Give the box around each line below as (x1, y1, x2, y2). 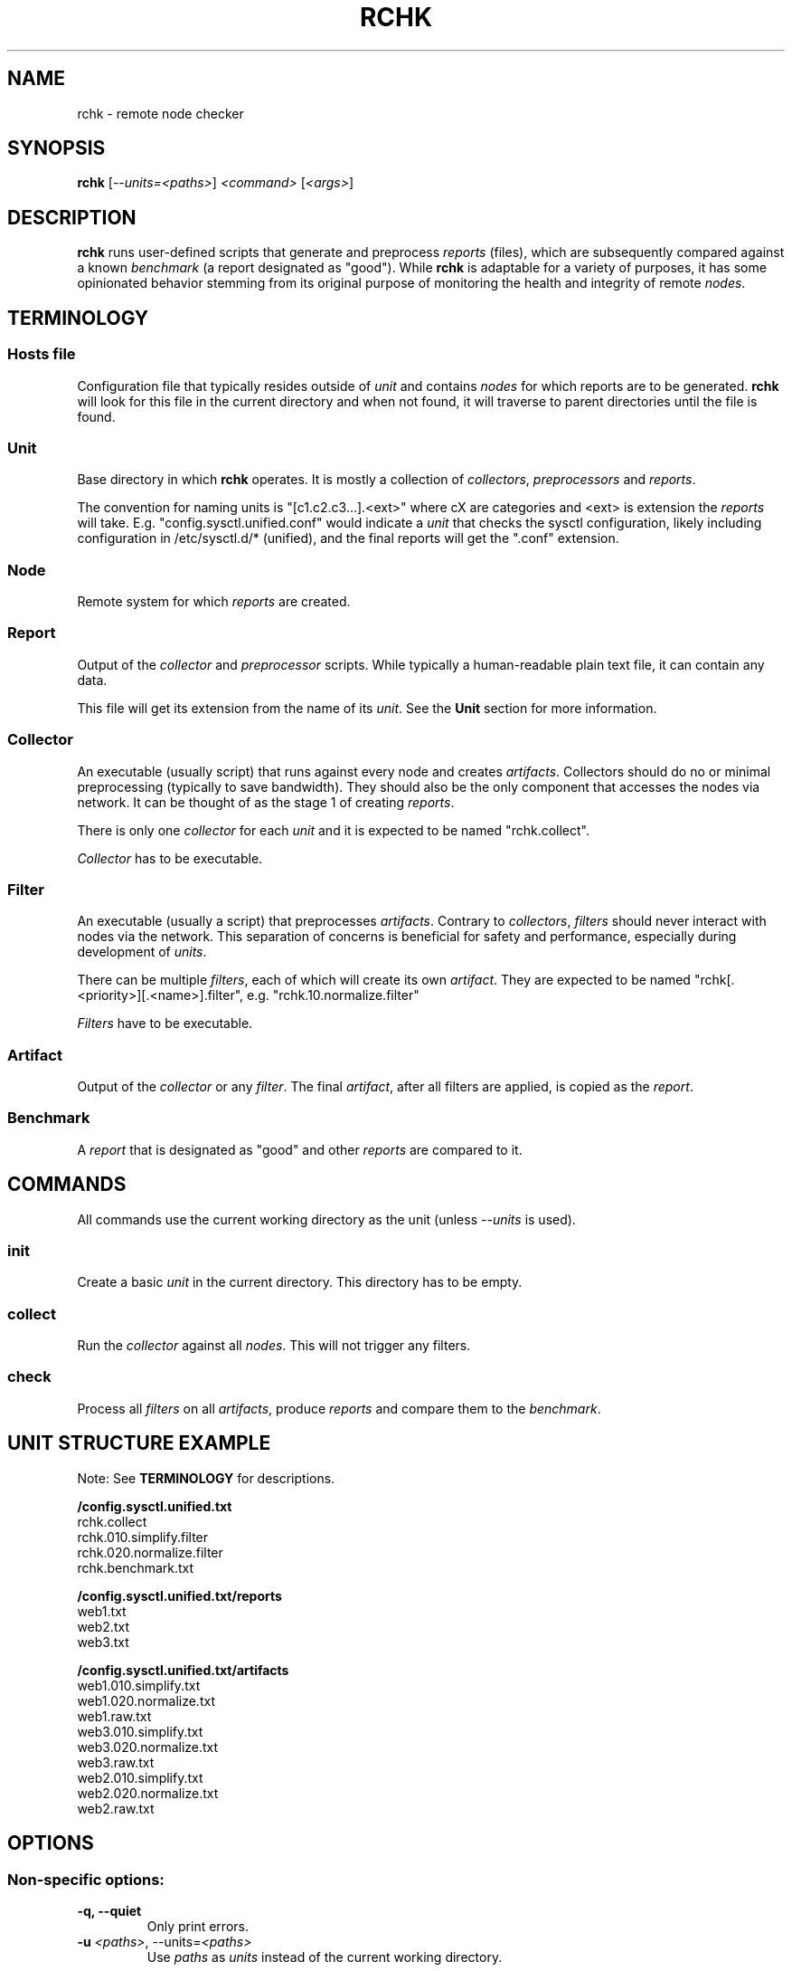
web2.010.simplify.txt (77, 1769, 203, 1785)
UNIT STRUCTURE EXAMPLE (7, 1432, 271, 1455)
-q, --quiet (77, 1902, 142, 1919)
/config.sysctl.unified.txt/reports (77, 1587, 282, 1604)
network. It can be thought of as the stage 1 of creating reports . (77, 794, 455, 810)
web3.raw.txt (77, 1754, 155, 1770)
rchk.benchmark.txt (77, 1559, 194, 1576)
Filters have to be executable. (77, 1015, 253, 1032)
